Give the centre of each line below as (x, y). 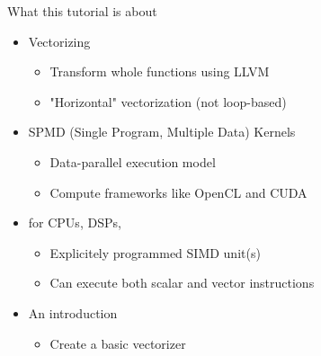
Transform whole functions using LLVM (160, 71)
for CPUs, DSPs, (75, 222)
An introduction (73, 312)
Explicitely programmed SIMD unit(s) (155, 252)
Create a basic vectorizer (118, 343)
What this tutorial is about (82, 11)
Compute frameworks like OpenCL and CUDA (178, 192)
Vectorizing (59, 41)
